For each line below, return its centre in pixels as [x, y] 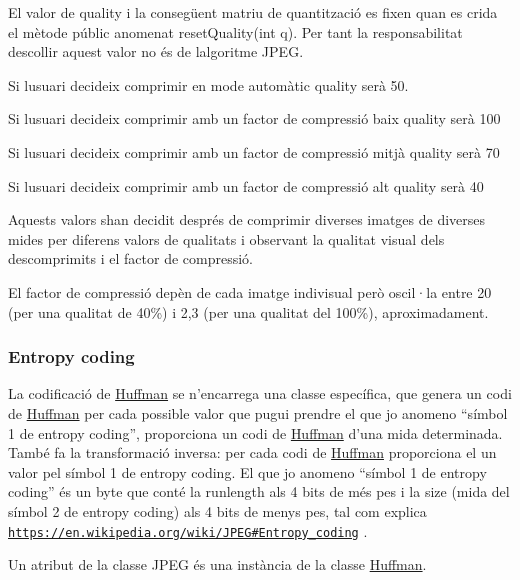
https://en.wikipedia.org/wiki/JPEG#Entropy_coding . [188, 530]
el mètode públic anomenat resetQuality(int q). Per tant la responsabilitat [235, 31]
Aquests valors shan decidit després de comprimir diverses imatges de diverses [247, 219]
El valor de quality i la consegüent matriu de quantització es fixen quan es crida [253, 12]
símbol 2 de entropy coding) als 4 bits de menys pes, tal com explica [217, 510]
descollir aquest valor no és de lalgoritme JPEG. [156, 51]
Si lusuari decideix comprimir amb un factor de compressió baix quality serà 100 [254, 118]
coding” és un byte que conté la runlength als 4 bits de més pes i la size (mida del [259, 491]
